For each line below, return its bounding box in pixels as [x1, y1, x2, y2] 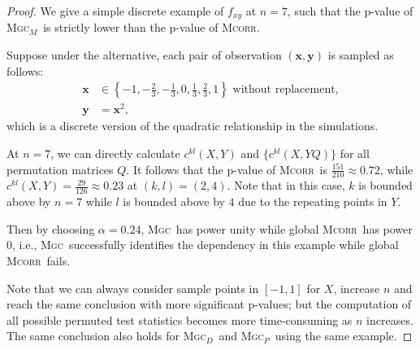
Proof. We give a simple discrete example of [6, 2, 224, 19]
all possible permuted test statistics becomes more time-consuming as [6, 311, 353, 328]
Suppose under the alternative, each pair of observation [6, 46, 282, 63]
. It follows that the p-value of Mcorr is [126, 160, 328, 177]
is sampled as [327, 46, 394, 63]
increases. [366, 311, 414, 328]
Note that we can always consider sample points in [6, 279, 259, 296]
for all [340, 144, 370, 161]
